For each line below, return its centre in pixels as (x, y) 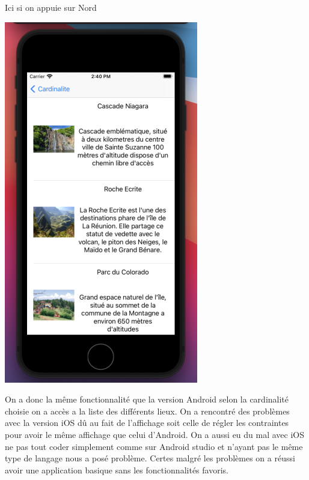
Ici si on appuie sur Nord (51, 7)
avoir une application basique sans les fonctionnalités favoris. (117, 469)
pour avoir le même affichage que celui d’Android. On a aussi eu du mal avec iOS (155, 434)
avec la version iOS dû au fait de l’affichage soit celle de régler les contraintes (147, 423)
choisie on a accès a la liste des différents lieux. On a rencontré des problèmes (147, 411)
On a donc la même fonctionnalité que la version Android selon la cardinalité (147, 399)
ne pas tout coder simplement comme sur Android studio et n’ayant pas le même (154, 446)
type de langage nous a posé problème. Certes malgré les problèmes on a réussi (150, 458)
